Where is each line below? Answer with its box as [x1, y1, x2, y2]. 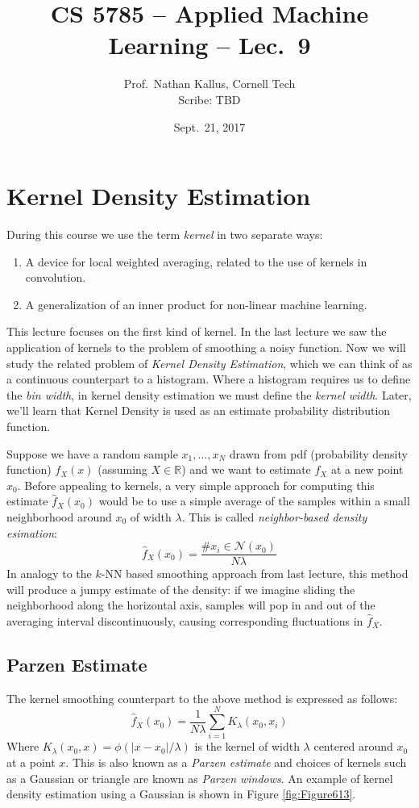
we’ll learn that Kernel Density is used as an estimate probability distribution [6, 402, 391, 419]
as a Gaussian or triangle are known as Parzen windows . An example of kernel [6, 769, 393, 786]
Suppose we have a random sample [6, 445, 178, 462]
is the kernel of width [194, 738, 300, 755]
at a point [6, 754, 56, 771]
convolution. [25, 269, 86, 286]
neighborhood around [6, 508, 112, 525]
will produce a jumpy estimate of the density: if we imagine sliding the [6, 580, 355, 597]
